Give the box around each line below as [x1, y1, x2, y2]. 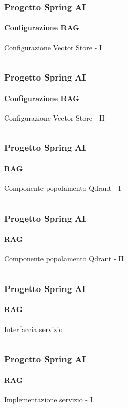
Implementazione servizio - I [4, 394, 93, 404]
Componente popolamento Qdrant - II [4, 253, 124, 264]
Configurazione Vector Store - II [4, 112, 105, 123]
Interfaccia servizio [4, 323, 63, 334]
